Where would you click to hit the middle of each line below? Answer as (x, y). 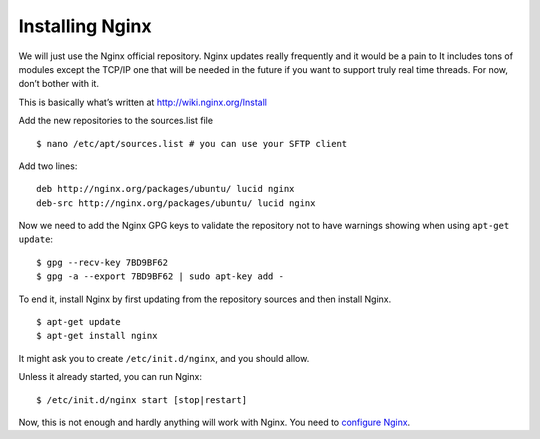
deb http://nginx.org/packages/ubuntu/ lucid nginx (165, 189)
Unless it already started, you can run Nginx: (110, 377)
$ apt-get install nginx (97, 336)
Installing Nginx (85, 26)
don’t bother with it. (59, 84)
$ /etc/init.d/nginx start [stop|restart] (142, 399)
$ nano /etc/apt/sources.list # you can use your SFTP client (192, 143)
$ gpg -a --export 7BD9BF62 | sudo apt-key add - (160, 276)
